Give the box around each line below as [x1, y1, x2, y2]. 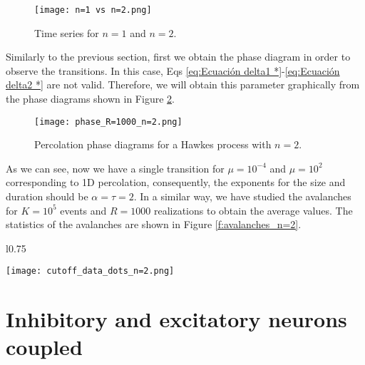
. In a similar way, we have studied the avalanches [133, 189, 351, 204]
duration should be [6, 189, 88, 204]
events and [60, 202, 107, 217]
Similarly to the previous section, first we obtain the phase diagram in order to [6, 49, 351, 64]
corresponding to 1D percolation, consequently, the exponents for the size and [6, 175, 346, 190]
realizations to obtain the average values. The [153, 202, 353, 217]
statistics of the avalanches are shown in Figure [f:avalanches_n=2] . [6, 217, 302, 232]
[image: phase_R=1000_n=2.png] [34, 116, 182, 127]
